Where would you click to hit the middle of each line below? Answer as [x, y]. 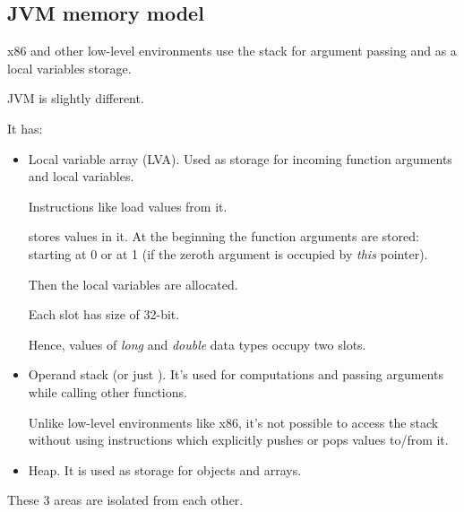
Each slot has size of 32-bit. [104, 314]
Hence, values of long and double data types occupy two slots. [197, 344]
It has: [25, 128]
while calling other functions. [107, 391]
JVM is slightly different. [76, 98]
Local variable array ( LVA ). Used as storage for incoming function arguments [240, 158]
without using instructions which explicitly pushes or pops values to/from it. [238, 440]
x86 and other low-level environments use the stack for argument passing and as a [232, 51]
